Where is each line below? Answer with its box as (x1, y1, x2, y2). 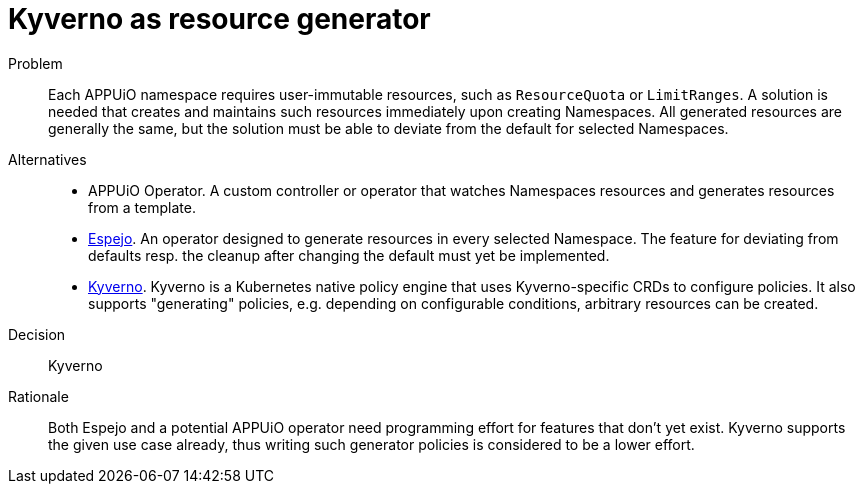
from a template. (88, 198, 196, 216)
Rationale (8, 387, 69, 405)
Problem (8, 54, 63, 72)
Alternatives (8, 150, 87, 168)
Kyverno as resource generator (8, 2, 431, 36)
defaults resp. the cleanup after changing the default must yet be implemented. (88, 246, 610, 264)
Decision (8, 325, 66, 343)
